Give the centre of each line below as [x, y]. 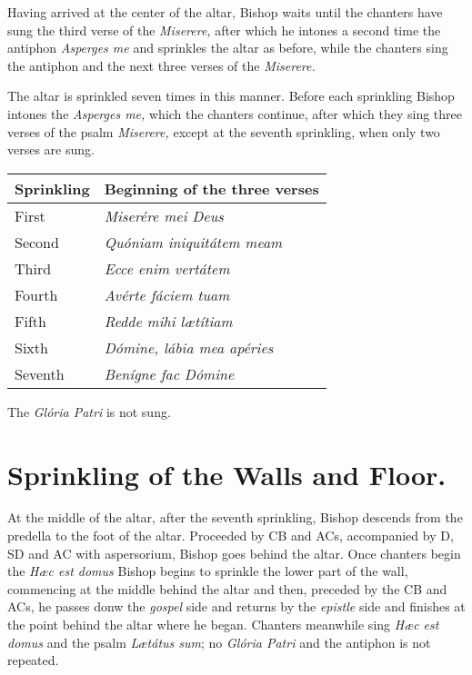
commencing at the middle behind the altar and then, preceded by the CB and [227, 588]
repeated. [33, 660]
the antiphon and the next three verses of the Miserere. [161, 65]
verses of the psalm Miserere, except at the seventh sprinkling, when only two [224, 131]
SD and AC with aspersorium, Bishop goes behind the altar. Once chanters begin [234, 553]
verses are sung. [51, 149]
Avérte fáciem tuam [167, 294]
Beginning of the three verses [211, 188]
